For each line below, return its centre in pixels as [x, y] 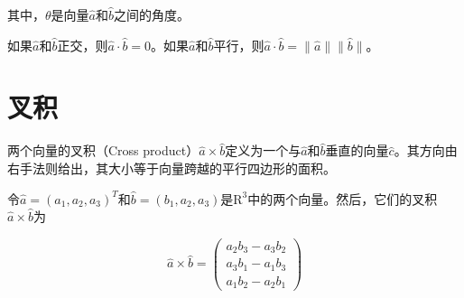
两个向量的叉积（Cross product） [103, 150]
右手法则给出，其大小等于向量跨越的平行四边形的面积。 [172, 168]
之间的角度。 [152, 14]
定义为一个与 [263, 150]
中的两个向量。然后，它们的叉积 [343, 198]
